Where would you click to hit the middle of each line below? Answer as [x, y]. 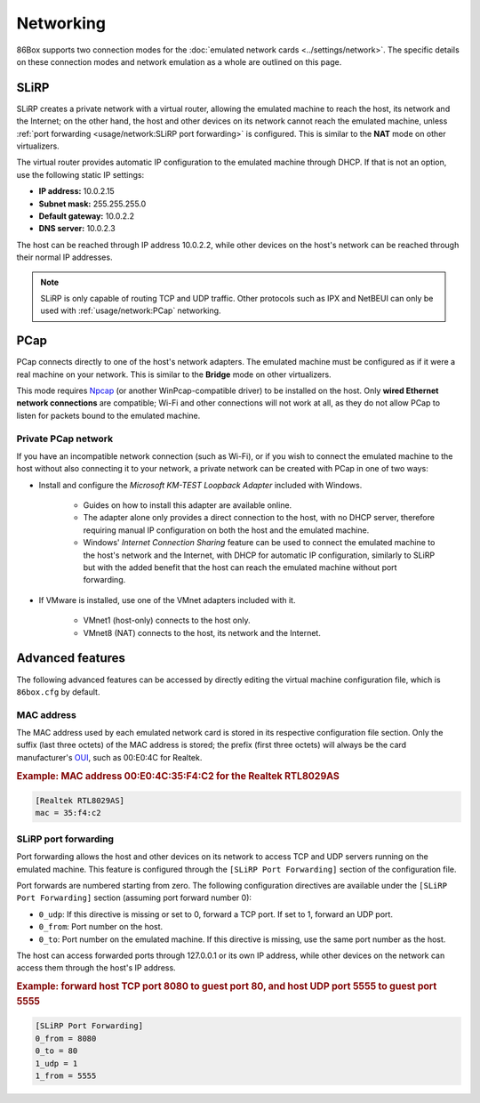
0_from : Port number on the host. [101, 927]
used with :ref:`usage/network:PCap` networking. [131, 310]
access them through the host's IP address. [96, 968]
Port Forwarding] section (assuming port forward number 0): [134, 898]
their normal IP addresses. [64, 257]
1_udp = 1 [56, 1063]
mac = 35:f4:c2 [68, 813]
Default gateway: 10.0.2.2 [87, 216]
